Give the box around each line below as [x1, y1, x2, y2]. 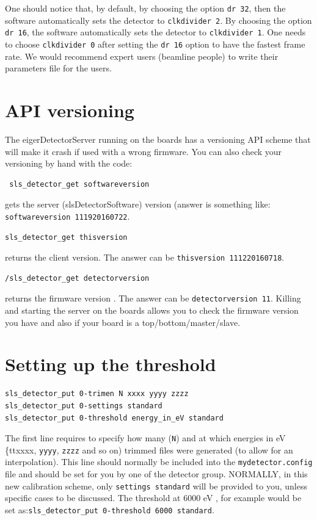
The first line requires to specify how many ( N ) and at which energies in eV [5, 432, 286, 444]
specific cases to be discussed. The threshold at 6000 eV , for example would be [5, 491, 302, 504]
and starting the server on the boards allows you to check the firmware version [5, 304, 299, 317]
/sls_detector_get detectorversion [5, 273, 150, 283]
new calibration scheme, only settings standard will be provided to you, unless [5, 479, 307, 492]
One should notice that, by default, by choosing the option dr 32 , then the [5, 2, 286, 14]
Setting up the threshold [5, 352, 216, 377]
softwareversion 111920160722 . [5, 209, 130, 222]
